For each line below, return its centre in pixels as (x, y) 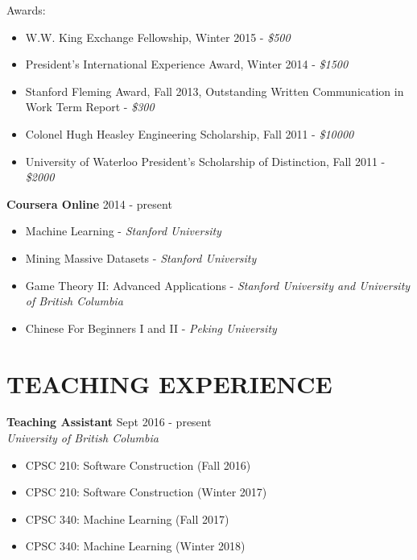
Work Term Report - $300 (90, 107)
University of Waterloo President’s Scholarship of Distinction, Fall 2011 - (205, 161)
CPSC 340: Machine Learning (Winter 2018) (135, 546)
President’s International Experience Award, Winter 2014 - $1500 (187, 64)
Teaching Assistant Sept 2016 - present (109, 422)
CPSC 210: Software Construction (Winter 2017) (146, 492)
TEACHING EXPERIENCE (169, 383)
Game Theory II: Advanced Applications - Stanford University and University (218, 285)
